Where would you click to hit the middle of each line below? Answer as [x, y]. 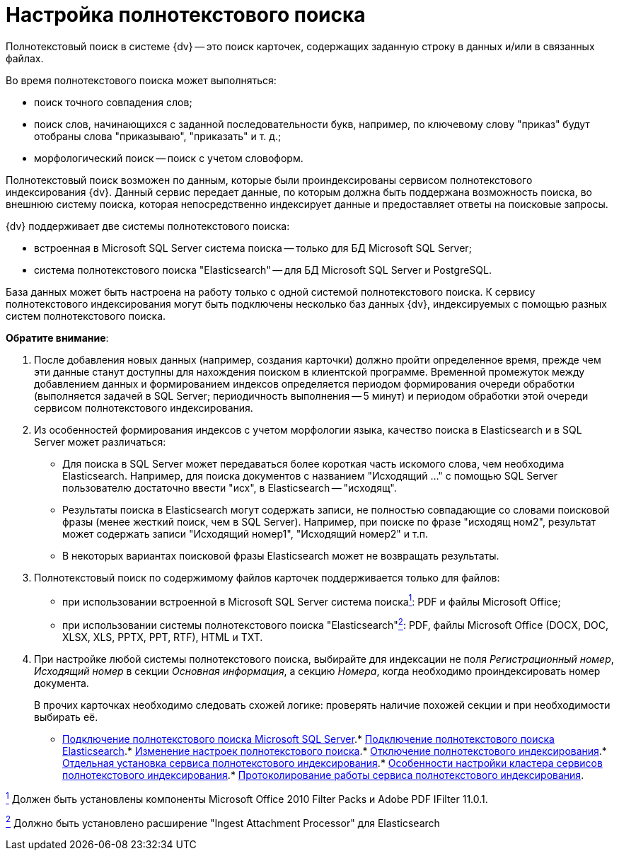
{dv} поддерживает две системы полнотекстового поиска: [148, 226]
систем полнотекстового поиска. [86, 316]
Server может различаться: [100, 441]
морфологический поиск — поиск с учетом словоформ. [169, 158]
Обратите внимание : [57, 337]
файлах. [25, 58]
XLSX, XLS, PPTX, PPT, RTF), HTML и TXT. [163, 637]
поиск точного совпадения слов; [113, 102]
